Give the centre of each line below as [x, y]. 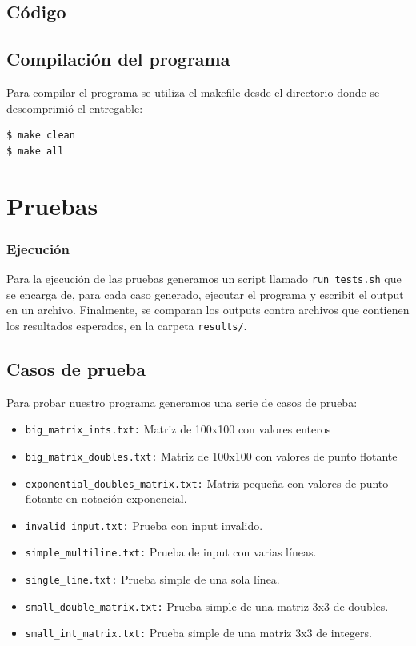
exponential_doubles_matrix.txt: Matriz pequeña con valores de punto [207, 483]
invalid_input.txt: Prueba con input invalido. [144, 525]
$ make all [35, 151]
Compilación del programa [118, 59]
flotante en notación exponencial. [106, 498]
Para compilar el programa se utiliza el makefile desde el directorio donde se [193, 92]
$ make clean [41, 136]
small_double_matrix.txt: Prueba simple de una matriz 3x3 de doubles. [207, 606]
